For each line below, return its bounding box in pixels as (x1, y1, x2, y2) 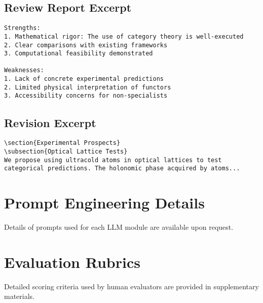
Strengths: (4, 24, 41, 32)
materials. (4, 291, 35, 301)
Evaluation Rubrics (4, 251, 140, 272)
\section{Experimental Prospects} (4, 139, 121, 147)
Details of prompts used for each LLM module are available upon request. (4, 222, 234, 232)
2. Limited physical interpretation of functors (4, 83, 171, 91)
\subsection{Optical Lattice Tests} (4, 147, 128, 155)
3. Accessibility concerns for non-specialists (4, 92, 168, 100)
